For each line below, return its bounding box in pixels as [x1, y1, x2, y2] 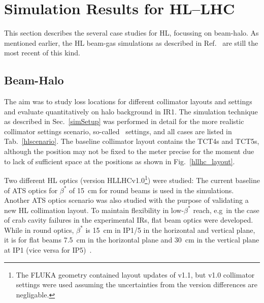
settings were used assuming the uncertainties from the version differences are [16, 279, 258, 290]
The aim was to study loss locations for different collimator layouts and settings [4, 96, 252, 107]
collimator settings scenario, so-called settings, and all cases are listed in [4, 126, 232, 136]
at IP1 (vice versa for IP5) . [4, 245, 92, 255]
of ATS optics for [4, 185, 58, 195]
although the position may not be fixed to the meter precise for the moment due [4, 146, 254, 157]
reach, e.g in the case [193, 204, 259, 215]
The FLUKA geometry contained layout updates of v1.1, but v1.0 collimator [16, 269, 255, 280]
